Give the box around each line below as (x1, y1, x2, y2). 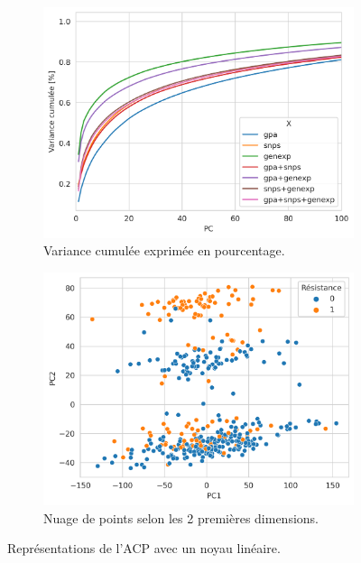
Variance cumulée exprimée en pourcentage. (43, 241, 285, 260)
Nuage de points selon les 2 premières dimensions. (43, 508, 319, 527)
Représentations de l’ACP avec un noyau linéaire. (7, 539, 281, 558)
